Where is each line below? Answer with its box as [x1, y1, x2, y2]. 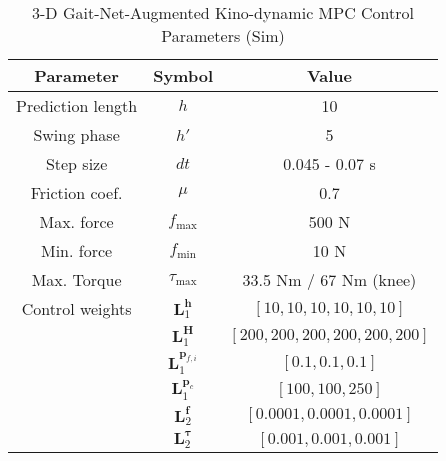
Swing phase [33, 123, 120, 146]
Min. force [41, 239, 113, 262]
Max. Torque [31, 268, 122, 291]
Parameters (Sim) [161, 24, 285, 47]
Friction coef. [30, 181, 123, 204]
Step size [45, 152, 108, 175]
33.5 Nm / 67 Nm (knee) [242, 268, 417, 291]
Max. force [39, 210, 114, 233]
